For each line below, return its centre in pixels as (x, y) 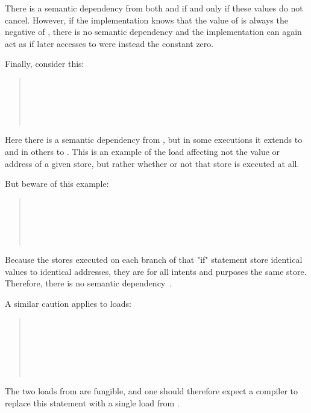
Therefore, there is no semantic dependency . (89, 283)
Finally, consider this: (45, 64)
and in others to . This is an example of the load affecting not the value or (143, 151)
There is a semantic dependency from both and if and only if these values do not (154, 8)
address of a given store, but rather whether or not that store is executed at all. (152, 163)
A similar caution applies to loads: (68, 303)
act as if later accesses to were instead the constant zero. (109, 43)
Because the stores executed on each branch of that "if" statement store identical (154, 260)
